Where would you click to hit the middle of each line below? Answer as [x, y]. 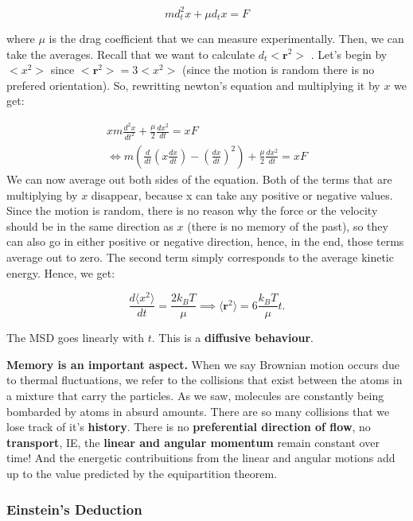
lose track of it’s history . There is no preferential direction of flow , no [189, 427]
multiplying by [42, 194]
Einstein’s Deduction [74, 509]
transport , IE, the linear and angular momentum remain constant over [193, 442]
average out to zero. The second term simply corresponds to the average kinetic [200, 257]
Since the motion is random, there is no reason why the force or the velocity [192, 210]
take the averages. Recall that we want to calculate [131, 54]
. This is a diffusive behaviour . [232, 338]
